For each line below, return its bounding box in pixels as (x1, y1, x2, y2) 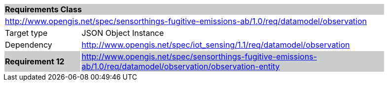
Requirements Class (5, 4, 82, 14)
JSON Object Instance (81, 28, 164, 38)
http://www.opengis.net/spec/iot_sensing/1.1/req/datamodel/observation (81, 40, 350, 50)
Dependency (5, 40, 52, 50)
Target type (5, 28, 48, 38)
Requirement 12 (5, 57, 65, 66)
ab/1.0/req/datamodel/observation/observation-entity (81, 61, 280, 71)
